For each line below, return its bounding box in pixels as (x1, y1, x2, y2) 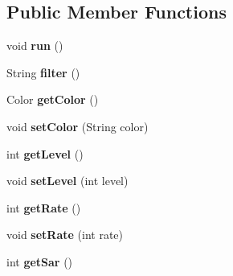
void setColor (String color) (6, 117, 149, 134)
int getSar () (6, 253, 73, 270)
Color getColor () (6, 91, 99, 108)
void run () (6, 37, 63, 54)
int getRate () (6, 199, 81, 216)
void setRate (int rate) (6, 226, 123, 243)
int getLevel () (6, 145, 84, 162)
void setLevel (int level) (6, 172, 129, 189)
